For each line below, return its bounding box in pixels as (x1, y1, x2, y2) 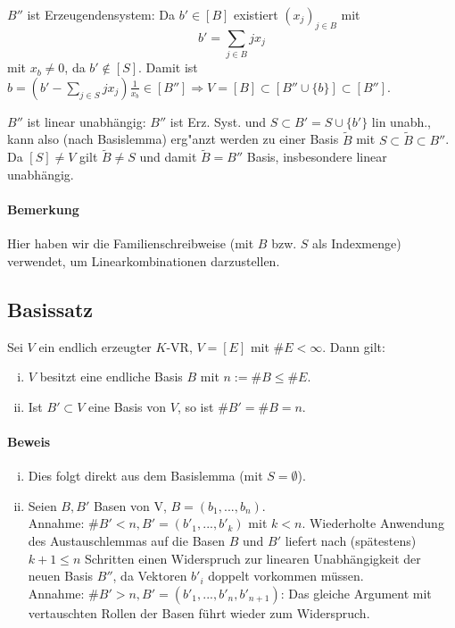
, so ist (177, 397, 214, 415)
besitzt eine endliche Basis (39, 367, 183, 386)
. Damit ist (138, 58, 198, 77)
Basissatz (7, 295, 94, 322)
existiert (234, 5, 278, 23)
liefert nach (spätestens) (285, 532, 417, 550)
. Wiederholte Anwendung (302, 514, 444, 532)
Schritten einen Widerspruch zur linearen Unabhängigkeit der (84, 548, 421, 567)
